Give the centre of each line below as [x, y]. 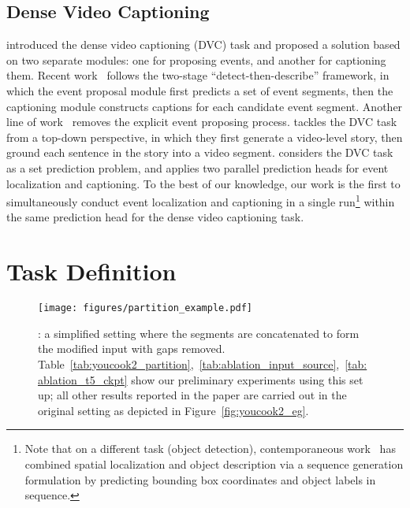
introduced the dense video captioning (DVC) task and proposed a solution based [203, 44]
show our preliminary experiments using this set [247, 379]
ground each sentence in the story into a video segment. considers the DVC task [200, 152]
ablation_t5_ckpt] [83, 379]
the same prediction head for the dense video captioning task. [155, 217]
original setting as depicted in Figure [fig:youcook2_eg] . [173, 410]
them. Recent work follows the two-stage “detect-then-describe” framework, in [198, 75]
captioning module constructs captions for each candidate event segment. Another [205, 106]
